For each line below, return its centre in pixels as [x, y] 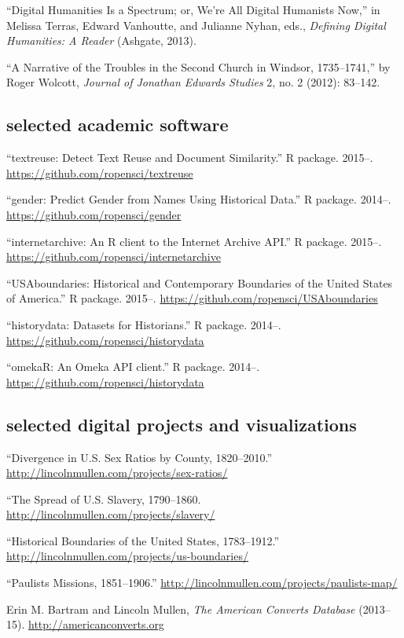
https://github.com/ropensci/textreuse [100, 172]
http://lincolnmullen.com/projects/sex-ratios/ [117, 473]
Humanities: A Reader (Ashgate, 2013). [101, 40]
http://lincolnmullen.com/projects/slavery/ [111, 514]
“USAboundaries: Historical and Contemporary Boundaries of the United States [200, 282]
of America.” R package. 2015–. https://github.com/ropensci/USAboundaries [192, 298]
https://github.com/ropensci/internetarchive [114, 257]
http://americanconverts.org [96, 624]
